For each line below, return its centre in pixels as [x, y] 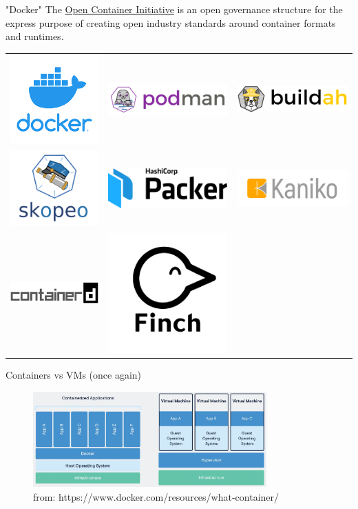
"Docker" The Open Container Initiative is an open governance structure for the [174, 9]
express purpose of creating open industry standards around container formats [171, 22]
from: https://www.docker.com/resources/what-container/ [156, 496]
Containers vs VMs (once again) [74, 375]
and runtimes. [35, 36]
